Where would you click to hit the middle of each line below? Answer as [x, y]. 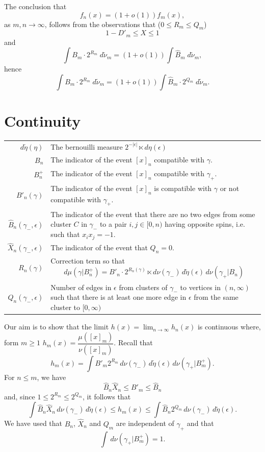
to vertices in [201, 287]
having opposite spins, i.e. [205, 224]
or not [230, 188]
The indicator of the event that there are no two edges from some [153, 214]
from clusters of [143, 287]
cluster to [65, 307]
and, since [20, 396]
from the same [216, 297]
